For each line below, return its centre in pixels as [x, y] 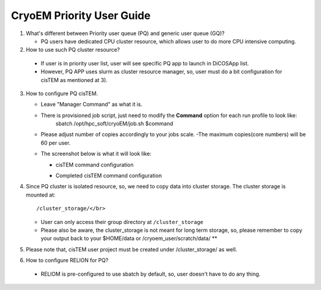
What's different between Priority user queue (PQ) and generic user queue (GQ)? [125, 33]
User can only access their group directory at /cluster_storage [122, 222]
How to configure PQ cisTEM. [62, 93]
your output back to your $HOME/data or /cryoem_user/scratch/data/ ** [129, 238]
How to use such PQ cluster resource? [73, 50]
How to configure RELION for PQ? [67, 260]
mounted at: [41, 195]
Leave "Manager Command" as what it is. [92, 105]
